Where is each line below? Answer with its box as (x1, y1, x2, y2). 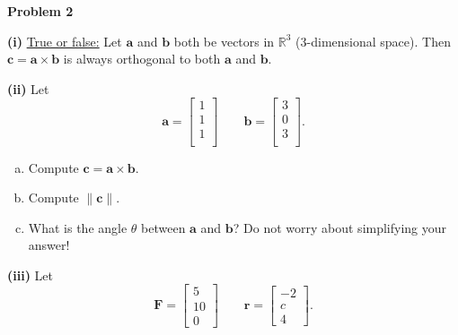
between (141, 218, 186, 236)
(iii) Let (7, 265, 53, 284)
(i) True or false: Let (7, 31, 122, 50)
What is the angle (28, 218, 128, 236)
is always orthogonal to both (63, 49, 221, 68)
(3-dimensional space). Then (295, 31, 451, 50)
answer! (28, 236, 70, 254)
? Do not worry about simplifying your (233, 218, 447, 236)
